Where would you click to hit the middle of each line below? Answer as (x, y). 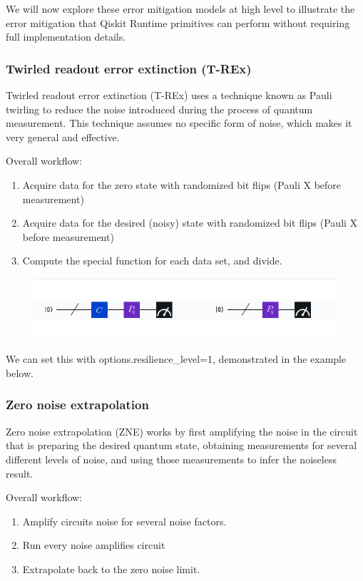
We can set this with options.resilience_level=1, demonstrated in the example (176, 359)
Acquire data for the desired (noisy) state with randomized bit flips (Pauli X (190, 223)
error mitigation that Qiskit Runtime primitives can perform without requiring (178, 22)
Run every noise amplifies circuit (94, 545)
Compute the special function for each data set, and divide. (152, 261)
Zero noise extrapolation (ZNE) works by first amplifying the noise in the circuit (182, 431)
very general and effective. (63, 137)
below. (20, 372)
